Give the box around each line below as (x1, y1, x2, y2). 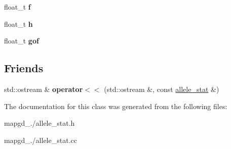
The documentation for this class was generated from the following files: (4, 101, 227, 111)
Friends (4, 60, 44, 76)
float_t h (4, 18, 33, 29)
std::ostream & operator (4, 83, 83, 94)
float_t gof (4, 35, 39, 46)
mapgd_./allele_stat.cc (4, 134, 77, 145)
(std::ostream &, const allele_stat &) (104, 83, 219, 94)
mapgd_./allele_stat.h (4, 118, 75, 128)
